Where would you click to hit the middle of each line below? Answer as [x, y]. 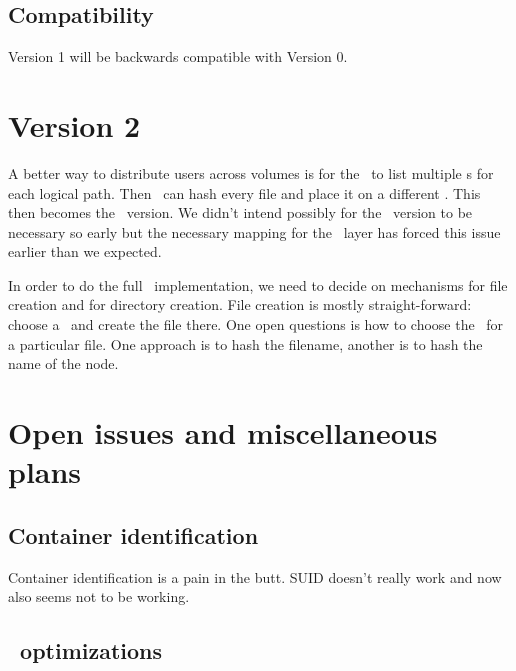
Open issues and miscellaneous [223, 432]
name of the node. [63, 363]
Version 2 [74, 124]
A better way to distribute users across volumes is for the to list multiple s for [251, 172]
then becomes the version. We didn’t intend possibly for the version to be [240, 212]
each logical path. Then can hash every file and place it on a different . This [244, 192]
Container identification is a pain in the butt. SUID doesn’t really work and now [255, 576]
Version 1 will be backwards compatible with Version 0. [178, 56]
